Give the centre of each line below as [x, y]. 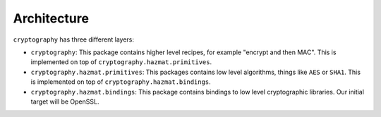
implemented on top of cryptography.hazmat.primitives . [121, 62]
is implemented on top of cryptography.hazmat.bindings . [121, 82]
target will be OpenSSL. [65, 101]
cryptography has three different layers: [73, 39]
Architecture [51, 18]
